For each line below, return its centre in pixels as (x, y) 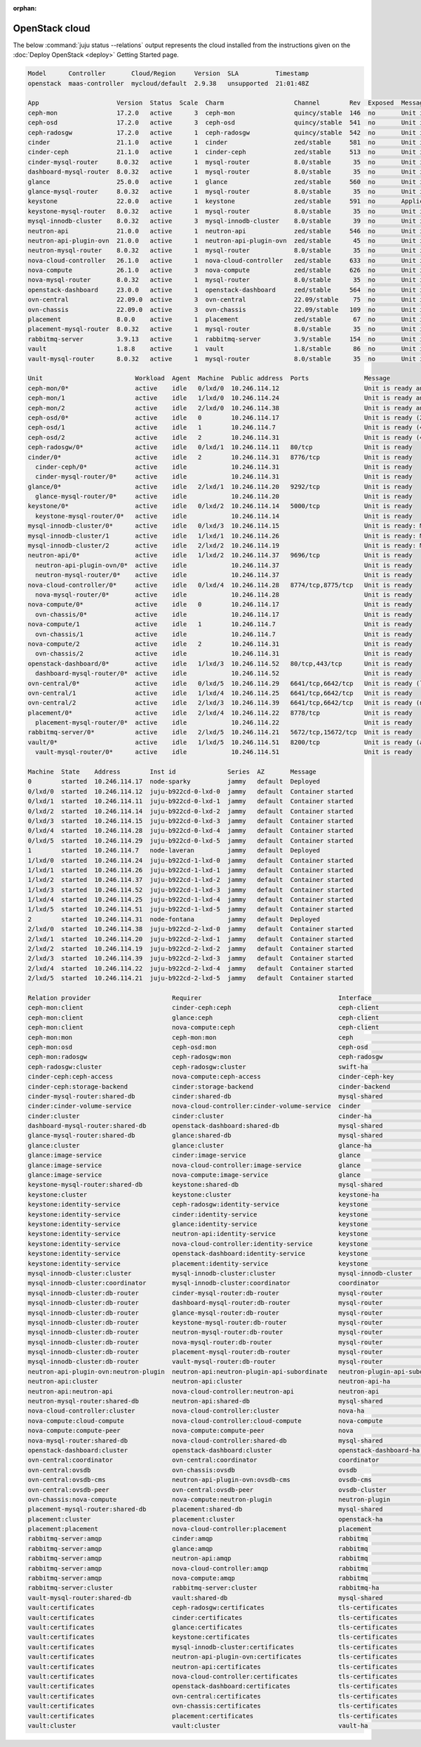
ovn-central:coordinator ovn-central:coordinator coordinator (203, 1460)
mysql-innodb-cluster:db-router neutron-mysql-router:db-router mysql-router (205, 1332)
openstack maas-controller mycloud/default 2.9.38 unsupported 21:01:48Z (168, 83)
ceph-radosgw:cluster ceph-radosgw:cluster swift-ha (198, 1067)
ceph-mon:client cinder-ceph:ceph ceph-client (203, 1008)
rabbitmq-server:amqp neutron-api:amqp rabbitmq (198, 1559)
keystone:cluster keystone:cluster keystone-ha (203, 1194)
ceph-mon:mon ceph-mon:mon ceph (191, 1037)
